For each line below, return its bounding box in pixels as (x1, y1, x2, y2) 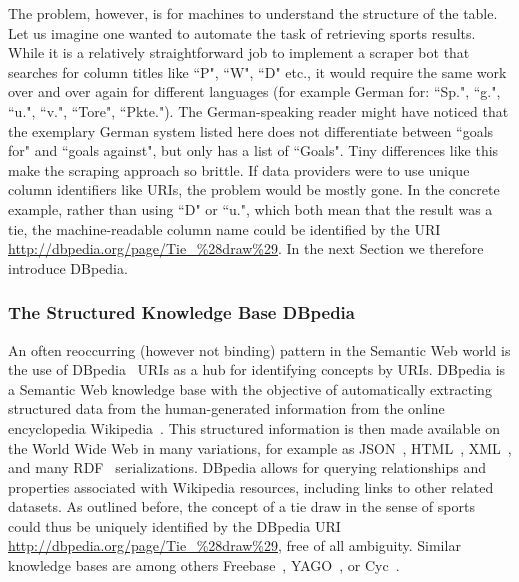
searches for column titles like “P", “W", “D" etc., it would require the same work (8, 61, 507, 82)
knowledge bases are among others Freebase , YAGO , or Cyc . (8, 555, 400, 576)
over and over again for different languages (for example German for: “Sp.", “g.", (8, 81, 501, 102)
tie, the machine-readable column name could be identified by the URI (8, 218, 441, 239)
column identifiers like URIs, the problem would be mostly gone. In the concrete (8, 179, 500, 200)
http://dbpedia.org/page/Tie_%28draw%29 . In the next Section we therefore (8, 238, 484, 259)
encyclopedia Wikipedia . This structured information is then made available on (8, 417, 500, 438)
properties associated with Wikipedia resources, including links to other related (8, 476, 494, 497)
